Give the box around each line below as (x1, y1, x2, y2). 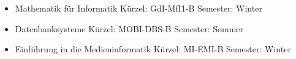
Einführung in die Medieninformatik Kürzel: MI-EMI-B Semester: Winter (15, 43, 291, 55)
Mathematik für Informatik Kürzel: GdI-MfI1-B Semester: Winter (15, 2, 262, 14)
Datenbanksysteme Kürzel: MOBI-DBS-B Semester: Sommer (15, 22, 244, 35)
